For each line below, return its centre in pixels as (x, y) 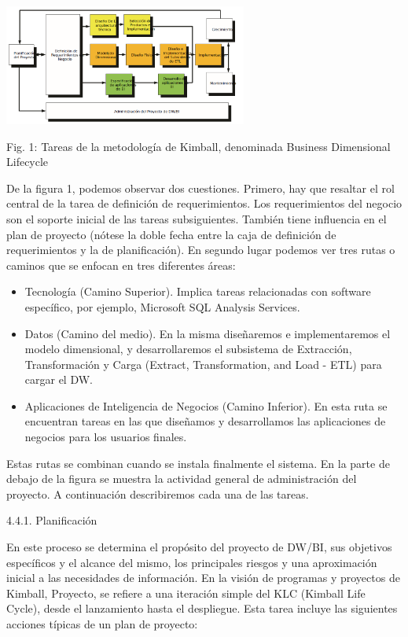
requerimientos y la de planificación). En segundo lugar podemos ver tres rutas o (201, 250)
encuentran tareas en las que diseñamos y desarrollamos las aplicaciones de (205, 421)
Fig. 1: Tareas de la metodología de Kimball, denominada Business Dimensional (198, 146)
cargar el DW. (59, 379)
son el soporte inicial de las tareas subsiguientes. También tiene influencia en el (197, 218)
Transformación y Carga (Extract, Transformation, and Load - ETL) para (203, 364)
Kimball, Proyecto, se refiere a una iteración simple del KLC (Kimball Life (186, 593)
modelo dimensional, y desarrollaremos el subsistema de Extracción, (188, 349)
